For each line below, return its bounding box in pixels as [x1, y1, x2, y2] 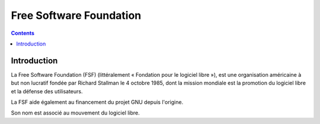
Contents [11, 30, 35, 37]
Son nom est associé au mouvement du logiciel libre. [11, 109, 140, 116]
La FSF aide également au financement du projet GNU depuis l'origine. [11, 99, 184, 106]
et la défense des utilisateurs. [11, 87, 83, 94]
